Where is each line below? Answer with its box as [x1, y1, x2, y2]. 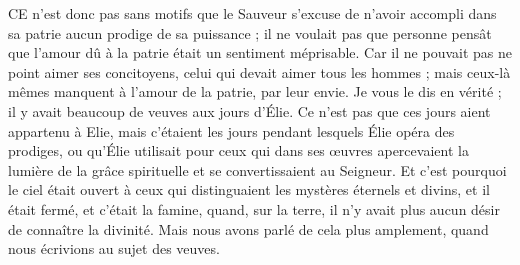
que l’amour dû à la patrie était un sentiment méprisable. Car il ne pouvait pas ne [8, 42, 512, 63]
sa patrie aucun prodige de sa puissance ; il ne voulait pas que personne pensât [8, 22, 492, 43]
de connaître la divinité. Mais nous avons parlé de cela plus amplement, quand [8, 218, 489, 239]
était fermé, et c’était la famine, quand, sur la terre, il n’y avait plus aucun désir [8, 198, 500, 219]
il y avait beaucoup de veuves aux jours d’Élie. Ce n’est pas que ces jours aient [8, 100, 491, 121]
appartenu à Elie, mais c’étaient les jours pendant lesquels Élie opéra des [8, 120, 455, 141]
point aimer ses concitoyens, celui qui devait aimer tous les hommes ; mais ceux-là [8, 61, 511, 82]
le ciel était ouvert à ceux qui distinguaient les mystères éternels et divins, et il [8, 179, 490, 200]
